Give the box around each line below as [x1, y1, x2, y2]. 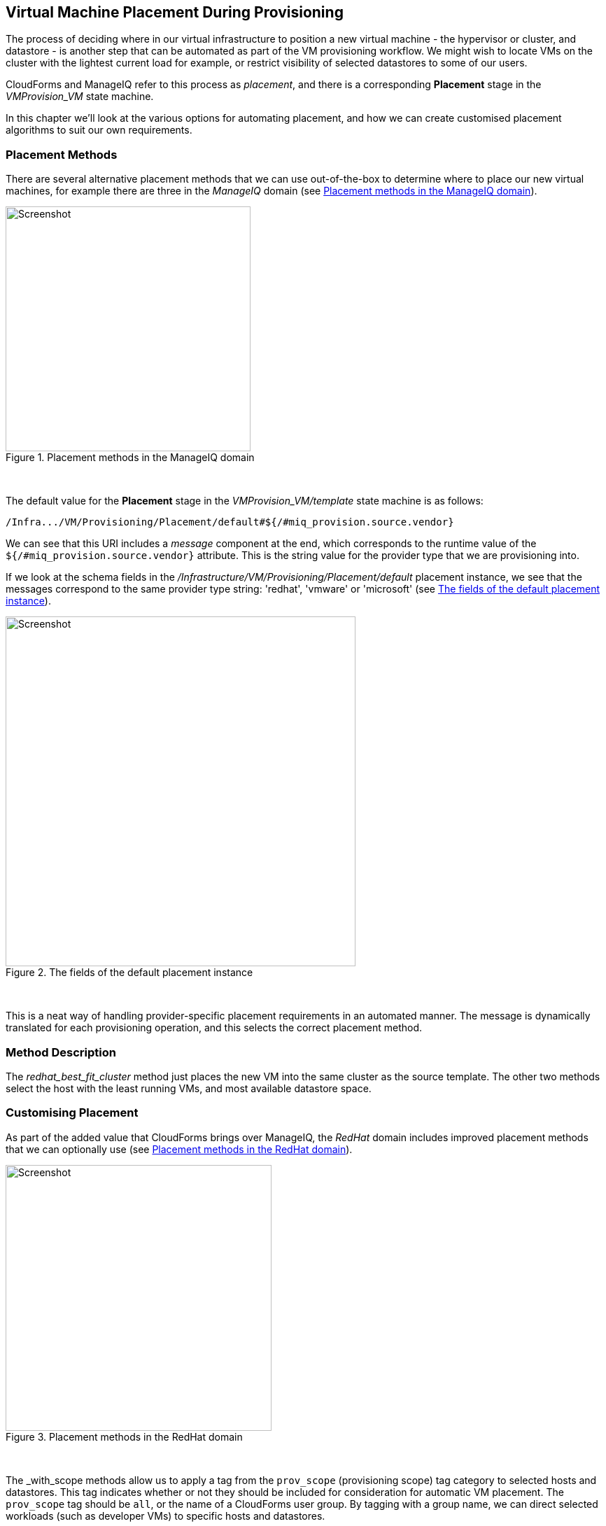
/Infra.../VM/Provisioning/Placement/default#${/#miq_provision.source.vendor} [6, 516, 454, 528]
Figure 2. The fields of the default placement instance [6, 966, 253, 979]
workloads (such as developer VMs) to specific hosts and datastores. [6, 1509, 325, 1522]
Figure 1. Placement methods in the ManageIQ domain [6, 451, 255, 464]
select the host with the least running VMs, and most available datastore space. [6, 1082, 372, 1094]
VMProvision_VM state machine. [6, 90, 154, 103]
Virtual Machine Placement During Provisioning [6, 3, 344, 21]
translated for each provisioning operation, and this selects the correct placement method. [6, 1022, 423, 1034]
